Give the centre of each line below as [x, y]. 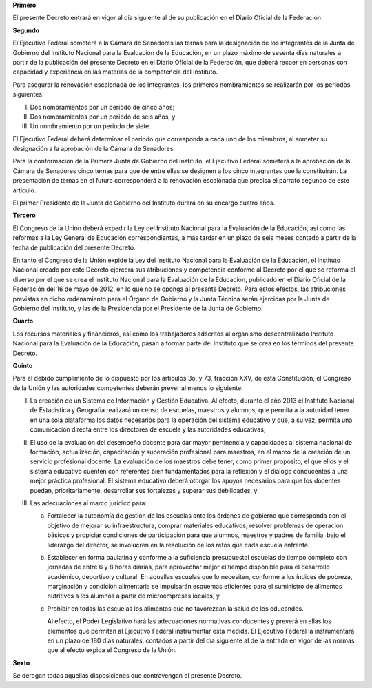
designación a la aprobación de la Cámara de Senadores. [94, 149]
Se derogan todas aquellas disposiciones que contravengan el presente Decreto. [127, 676]
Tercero [24, 215]
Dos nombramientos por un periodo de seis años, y [103, 117]
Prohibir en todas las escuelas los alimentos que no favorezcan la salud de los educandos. [175, 608]
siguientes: [28, 94]
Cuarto [23, 321]
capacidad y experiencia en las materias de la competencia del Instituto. [115, 72]
